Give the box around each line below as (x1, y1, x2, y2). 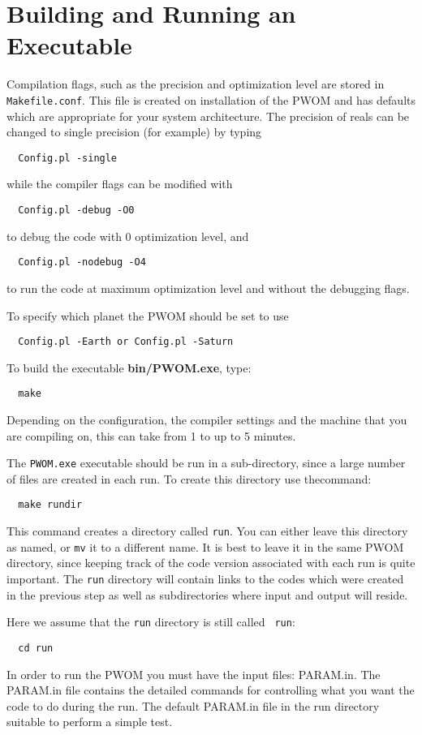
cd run (18, 642, 54, 654)
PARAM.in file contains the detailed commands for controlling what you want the (6, 681, 415, 698)
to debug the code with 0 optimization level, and (6, 227, 249, 244)
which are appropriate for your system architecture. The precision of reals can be (6, 107, 410, 124)
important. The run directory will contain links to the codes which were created (6, 570, 404, 587)
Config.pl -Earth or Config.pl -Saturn (18, 336, 234, 348)
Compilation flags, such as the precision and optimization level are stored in (6, 75, 385, 92)
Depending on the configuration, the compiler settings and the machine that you (6, 411, 407, 428)
